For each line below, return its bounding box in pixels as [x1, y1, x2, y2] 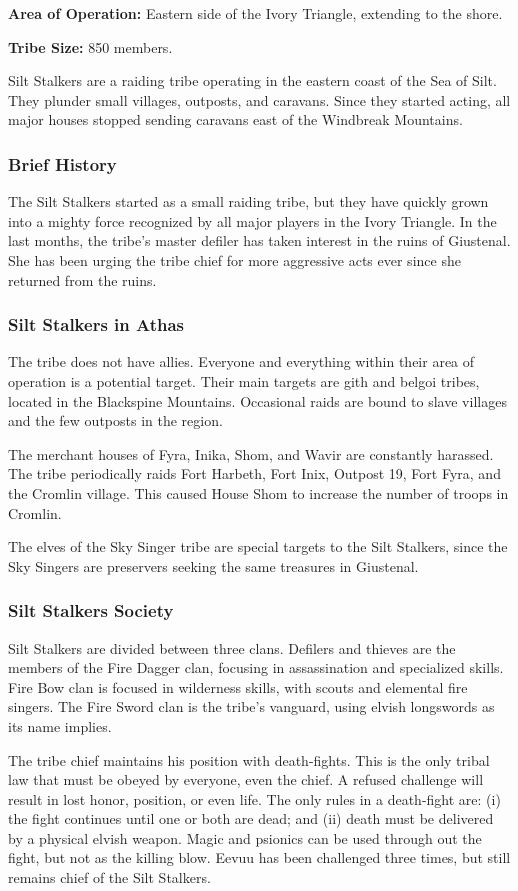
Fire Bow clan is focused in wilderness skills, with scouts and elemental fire [8, 676, 468, 697]
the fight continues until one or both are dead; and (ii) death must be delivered [8, 808, 494, 829]
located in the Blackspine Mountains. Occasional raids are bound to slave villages [8, 390, 507, 411]
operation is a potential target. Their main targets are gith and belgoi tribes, [8, 370, 480, 391]
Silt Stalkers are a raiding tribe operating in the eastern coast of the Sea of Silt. [8, 70, 497, 91]
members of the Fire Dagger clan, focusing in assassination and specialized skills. [8, 657, 504, 678]
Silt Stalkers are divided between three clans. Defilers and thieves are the [8, 637, 456, 658]
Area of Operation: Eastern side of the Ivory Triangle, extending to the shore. [8, 3, 503, 23]
